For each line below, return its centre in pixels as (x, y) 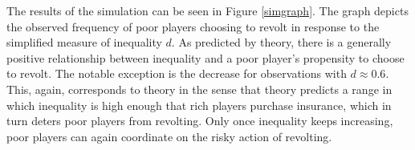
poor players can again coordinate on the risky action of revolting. (169, 136)
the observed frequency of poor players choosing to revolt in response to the (193, 26)
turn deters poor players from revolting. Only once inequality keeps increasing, (200, 121)
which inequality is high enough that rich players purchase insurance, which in (199, 105)
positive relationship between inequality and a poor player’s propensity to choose (205, 57)
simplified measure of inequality (84, 42)
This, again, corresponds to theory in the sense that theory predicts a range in (199, 89)
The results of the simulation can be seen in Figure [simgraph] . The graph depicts (207, 10)
